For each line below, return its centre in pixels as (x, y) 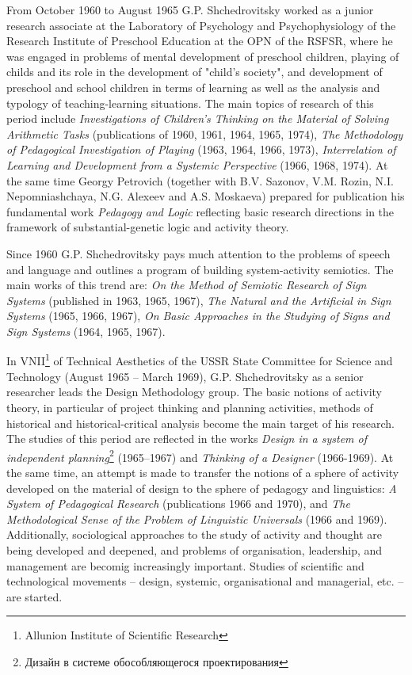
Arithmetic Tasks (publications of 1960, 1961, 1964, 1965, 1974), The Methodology (205, 133)
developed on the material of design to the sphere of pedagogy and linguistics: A (202, 488)
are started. (34, 596)
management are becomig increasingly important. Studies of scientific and (185, 565)
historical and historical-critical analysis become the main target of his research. (200, 423)
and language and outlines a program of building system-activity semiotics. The (200, 269)
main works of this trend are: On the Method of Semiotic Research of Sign (187, 285)
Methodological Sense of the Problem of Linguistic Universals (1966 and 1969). (197, 519)
